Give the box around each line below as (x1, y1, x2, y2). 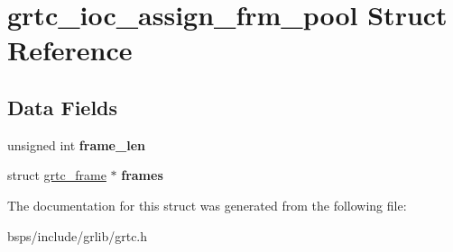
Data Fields (7, 93, 118, 121)
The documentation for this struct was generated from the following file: (7, 195, 407, 214)
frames (121, 166, 163, 184)
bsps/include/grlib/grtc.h (7, 226, 148, 245)
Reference (7, 31, 133, 68)
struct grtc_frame (7, 166, 106, 184)
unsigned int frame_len (7, 135, 145, 154)
